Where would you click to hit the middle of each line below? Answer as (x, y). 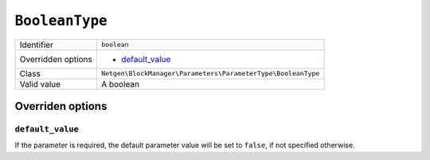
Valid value (40, 84)
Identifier (36, 45)
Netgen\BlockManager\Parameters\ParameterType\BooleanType (210, 74)
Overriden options (61, 106)
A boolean (120, 84)
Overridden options (56, 59)
